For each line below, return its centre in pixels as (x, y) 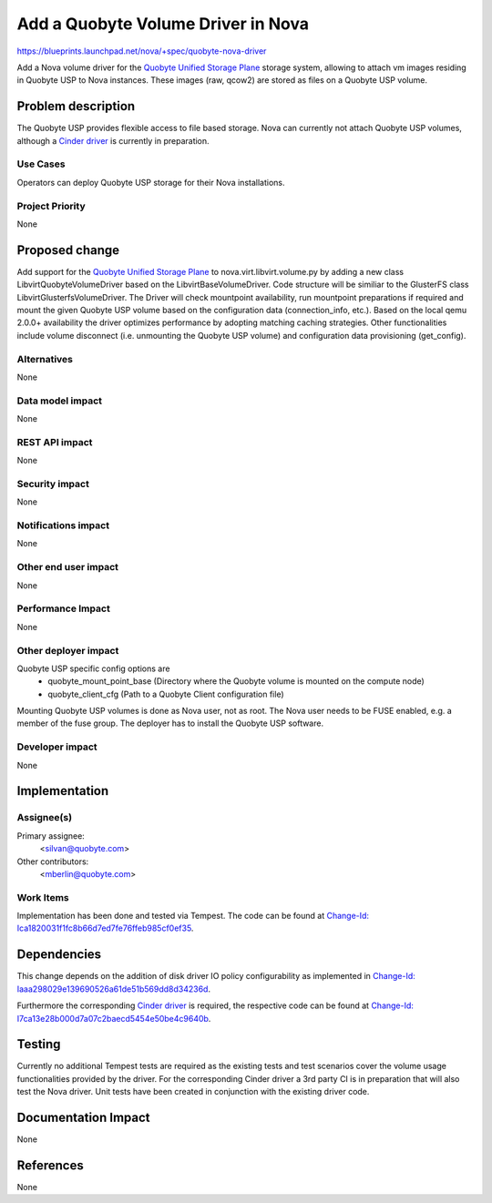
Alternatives (45, 359)
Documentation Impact (83, 1118)
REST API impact (55, 442)
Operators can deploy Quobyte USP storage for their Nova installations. (151, 182)
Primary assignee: (51, 836)
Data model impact (60, 401)
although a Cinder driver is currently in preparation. (113, 140)
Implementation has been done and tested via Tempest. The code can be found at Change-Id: (193, 916)
